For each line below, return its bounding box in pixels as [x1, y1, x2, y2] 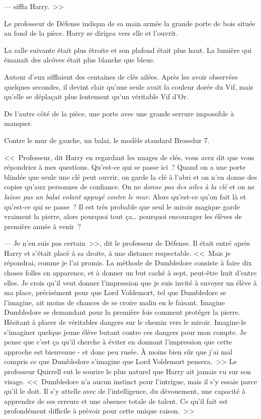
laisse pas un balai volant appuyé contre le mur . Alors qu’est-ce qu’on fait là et [4, 191, 246, 201]
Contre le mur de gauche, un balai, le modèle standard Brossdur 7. [4, 134, 210, 145]
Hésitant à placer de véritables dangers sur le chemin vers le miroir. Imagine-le [4, 317, 246, 327]
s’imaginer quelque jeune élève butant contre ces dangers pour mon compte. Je [4, 326, 246, 337]
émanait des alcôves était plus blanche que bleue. [4, 54, 155, 65]
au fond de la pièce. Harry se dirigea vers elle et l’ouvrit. [4, 28, 178, 38]
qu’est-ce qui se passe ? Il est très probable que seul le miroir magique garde [4, 201, 240, 212]
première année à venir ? [4, 221, 81, 231]
